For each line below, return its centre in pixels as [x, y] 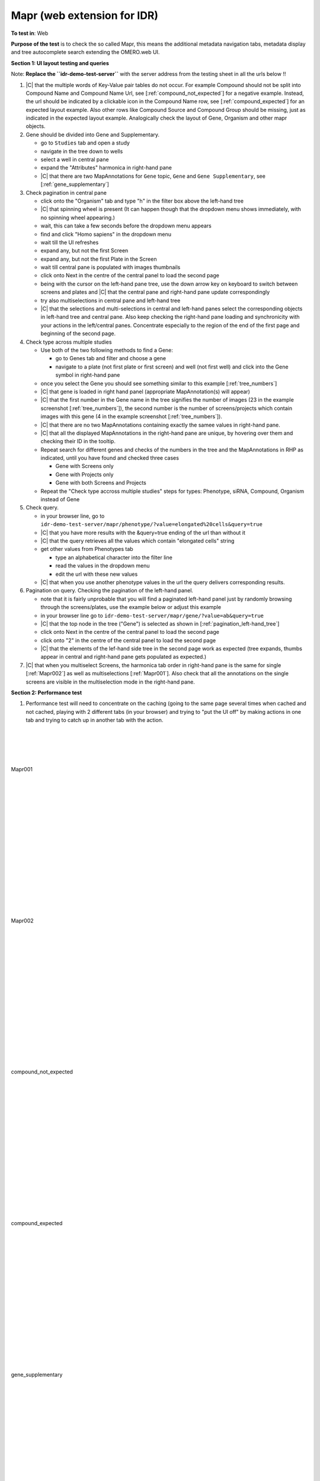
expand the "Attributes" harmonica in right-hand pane [106, 168]
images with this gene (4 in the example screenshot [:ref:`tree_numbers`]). [131, 416]
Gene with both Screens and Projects [101, 483]
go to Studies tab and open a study [85, 143]
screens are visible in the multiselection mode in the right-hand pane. [111, 682]
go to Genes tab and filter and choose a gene [111, 358]
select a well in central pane [75, 159]
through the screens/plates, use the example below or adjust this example [131, 607]
